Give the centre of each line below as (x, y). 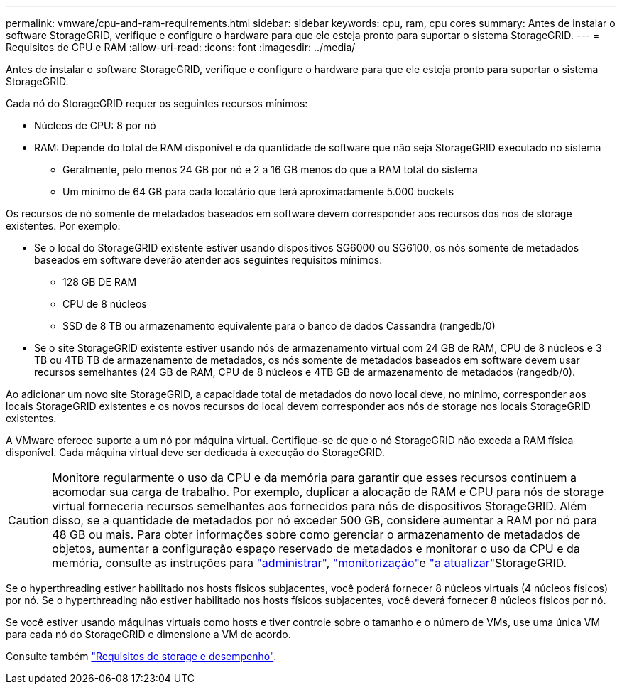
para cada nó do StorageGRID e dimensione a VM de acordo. (148, 634)
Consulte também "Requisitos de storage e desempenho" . (141, 656)
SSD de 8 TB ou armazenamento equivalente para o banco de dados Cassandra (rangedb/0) (279, 326)
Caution (29, 520)
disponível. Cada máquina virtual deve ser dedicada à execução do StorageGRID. (195, 452)
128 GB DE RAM (100, 282)
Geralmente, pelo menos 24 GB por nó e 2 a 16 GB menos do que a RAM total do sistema (270, 169)
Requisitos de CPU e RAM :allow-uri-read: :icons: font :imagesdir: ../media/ (181, 47)
